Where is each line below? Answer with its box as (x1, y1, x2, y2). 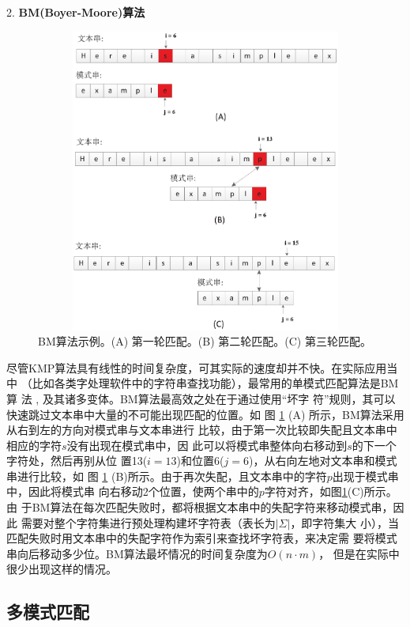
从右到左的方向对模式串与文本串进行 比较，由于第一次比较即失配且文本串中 (6, 421, 397, 438)
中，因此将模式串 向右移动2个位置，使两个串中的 (6, 483, 259, 500)
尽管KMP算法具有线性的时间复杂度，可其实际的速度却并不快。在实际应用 (6, 359, 387, 376)
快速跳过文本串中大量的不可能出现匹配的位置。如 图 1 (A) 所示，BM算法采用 (6, 406, 404, 422)
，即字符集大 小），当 (290, 514, 400, 531)
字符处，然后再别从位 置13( (6, 452, 148, 469)
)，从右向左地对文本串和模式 (248, 452, 397, 469)
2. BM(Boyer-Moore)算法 (6, 4, 145, 20)
